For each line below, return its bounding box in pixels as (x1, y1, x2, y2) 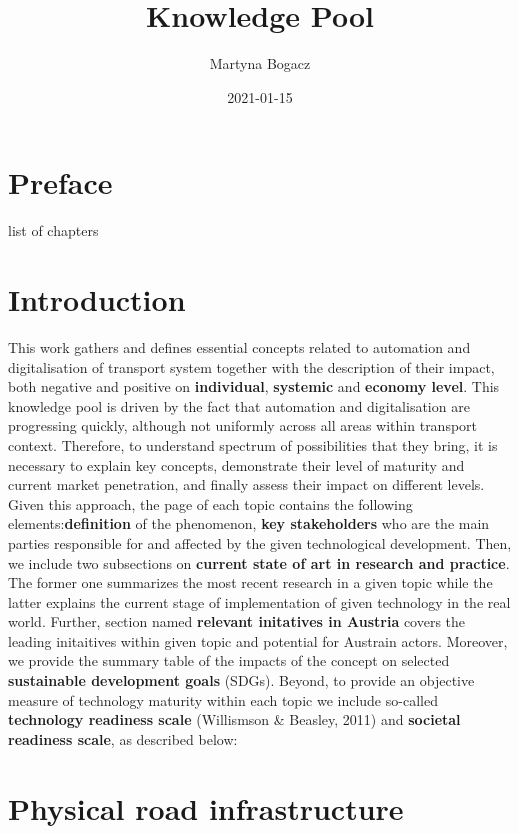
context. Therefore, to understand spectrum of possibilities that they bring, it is (8, 434, 498, 455)
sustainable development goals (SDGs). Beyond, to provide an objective (8, 670, 475, 691)
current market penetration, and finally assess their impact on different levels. (8, 474, 485, 495)
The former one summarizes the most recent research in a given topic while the (8, 572, 493, 593)
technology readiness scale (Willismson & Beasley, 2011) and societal (8, 709, 461, 730)
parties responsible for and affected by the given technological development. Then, (8, 532, 512, 553)
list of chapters (8, 220, 99, 241)
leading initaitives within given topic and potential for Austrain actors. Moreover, (8, 630, 508, 651)
